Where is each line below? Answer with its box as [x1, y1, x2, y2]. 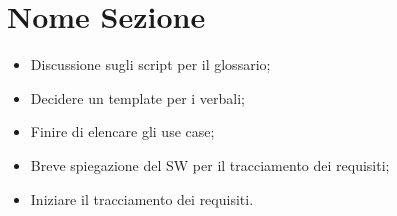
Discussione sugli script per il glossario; [30, 54, 271, 75]
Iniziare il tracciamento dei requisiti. [30, 188, 254, 209]
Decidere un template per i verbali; [30, 87, 245, 108]
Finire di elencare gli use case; [30, 121, 215, 142]
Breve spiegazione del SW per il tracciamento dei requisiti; [30, 154, 390, 175]
